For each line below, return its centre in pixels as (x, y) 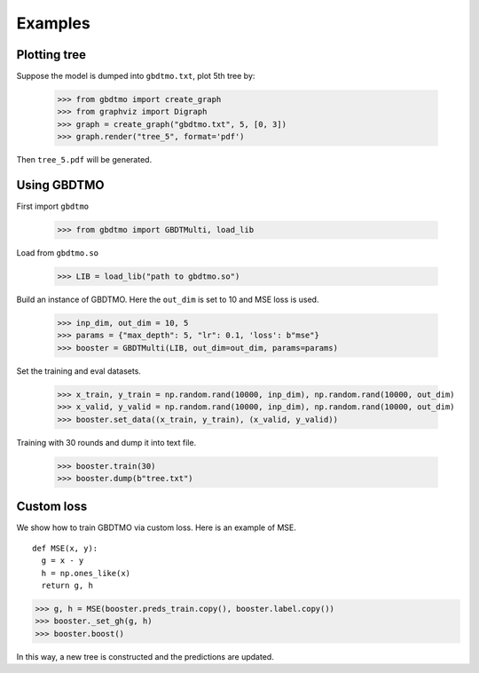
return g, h (67, 585)
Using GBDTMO (61, 185)
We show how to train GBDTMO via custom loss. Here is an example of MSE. (156, 527)
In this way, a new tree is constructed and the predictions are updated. (145, 656)
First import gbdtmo (53, 206)
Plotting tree (51, 55)
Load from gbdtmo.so (58, 253)
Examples (53, 23)
